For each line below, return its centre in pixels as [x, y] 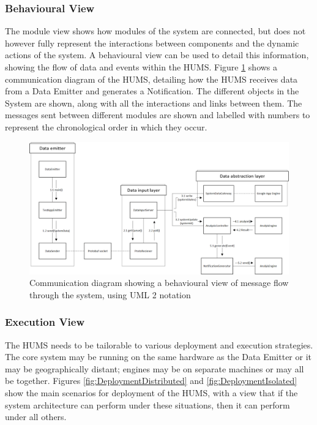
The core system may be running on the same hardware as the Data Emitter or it [158, 357]
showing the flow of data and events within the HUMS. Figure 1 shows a [141, 67]
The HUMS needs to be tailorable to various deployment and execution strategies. [159, 344]
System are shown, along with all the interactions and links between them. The [154, 103]
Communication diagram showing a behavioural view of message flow [159, 283]
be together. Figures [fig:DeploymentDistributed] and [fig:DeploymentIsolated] [151, 381]
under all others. [36, 417]
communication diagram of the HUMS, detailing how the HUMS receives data [151, 79]
